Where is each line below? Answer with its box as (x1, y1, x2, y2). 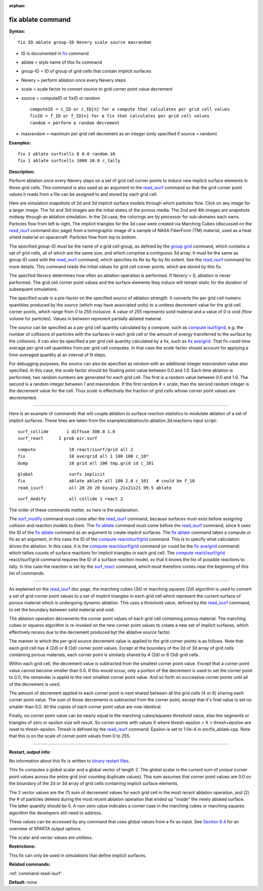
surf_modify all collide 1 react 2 (18, 496, 123, 502)
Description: (9, 168, 35, 175)
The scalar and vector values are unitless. (9, 835, 93, 840)
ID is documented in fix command (21, 50, 89, 56)
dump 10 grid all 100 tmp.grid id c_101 (18, 460, 154, 466)
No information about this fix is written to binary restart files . (9, 758, 130, 764)
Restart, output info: (9, 749, 51, 755)
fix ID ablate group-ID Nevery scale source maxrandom (18, 39, 151, 45)
